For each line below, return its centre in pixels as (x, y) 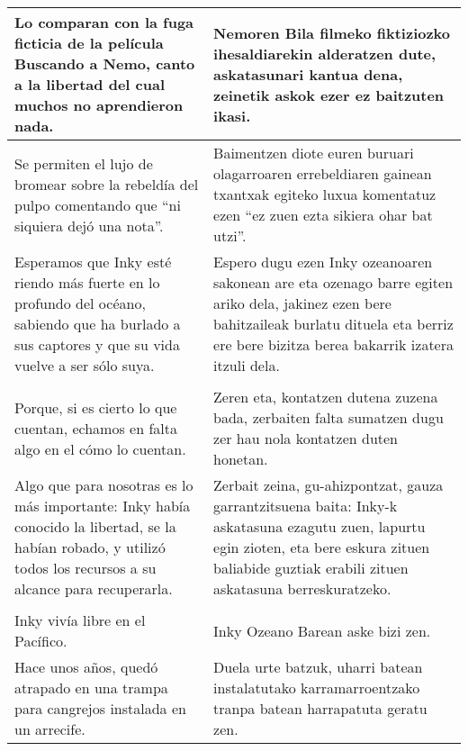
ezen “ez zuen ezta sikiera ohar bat (323, 215)
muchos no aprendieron (99, 105)
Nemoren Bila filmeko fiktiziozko (332, 32)
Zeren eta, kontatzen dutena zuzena (326, 397)
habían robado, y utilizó (90, 547)
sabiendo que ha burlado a (98, 324)
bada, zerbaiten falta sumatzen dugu (328, 417)
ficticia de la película (89, 43)
